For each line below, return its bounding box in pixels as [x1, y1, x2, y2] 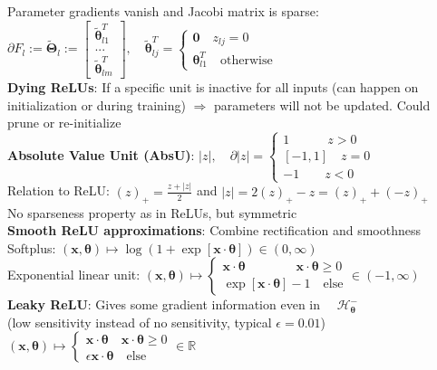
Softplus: [7, 238, 56, 257]
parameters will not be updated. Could [214, 95, 431, 114]
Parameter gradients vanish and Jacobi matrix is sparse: [7, 2, 319, 20]
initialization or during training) [7, 95, 186, 114]
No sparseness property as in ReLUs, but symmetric [7, 203, 297, 222]
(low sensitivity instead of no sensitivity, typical [7, 312, 272, 331]
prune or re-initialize [7, 113, 121, 132]
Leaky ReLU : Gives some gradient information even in [7, 295, 321, 314]
